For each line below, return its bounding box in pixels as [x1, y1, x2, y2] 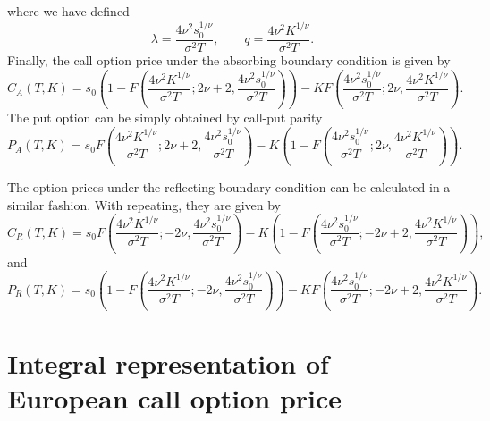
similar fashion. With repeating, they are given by [7, 195, 281, 214]
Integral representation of [7, 344, 329, 381]
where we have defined [7, 2, 130, 20]
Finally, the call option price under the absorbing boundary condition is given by [7, 50, 451, 69]
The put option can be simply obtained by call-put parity [7, 107, 323, 126]
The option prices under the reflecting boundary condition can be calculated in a [7, 177, 451, 196]
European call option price [7, 380, 342, 417]
